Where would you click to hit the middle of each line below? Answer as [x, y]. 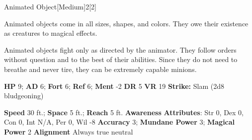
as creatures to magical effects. [51, 33]
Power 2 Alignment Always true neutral [69, 131]
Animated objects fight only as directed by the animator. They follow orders [120, 49]
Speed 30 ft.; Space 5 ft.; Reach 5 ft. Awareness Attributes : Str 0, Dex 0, [124, 112]
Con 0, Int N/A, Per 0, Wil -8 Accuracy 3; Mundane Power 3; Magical [120, 122]
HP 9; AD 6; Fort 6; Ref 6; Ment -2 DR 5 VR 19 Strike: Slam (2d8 [114, 86]
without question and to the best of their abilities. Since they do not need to [121, 59]
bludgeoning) [24, 96]
